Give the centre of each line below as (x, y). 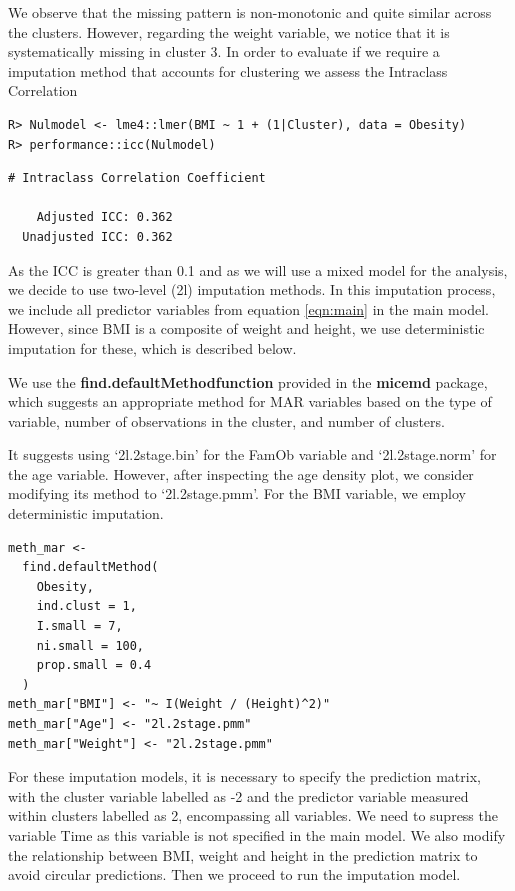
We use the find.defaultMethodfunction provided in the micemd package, (248, 381)
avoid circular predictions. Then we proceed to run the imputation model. (234, 874)
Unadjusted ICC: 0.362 (97, 236)
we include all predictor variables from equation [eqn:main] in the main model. (248, 308)
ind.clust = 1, (86, 606)
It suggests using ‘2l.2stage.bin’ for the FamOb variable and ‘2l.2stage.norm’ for (252, 454)
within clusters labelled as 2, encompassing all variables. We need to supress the (253, 815)
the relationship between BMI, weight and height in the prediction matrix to (243, 854)
